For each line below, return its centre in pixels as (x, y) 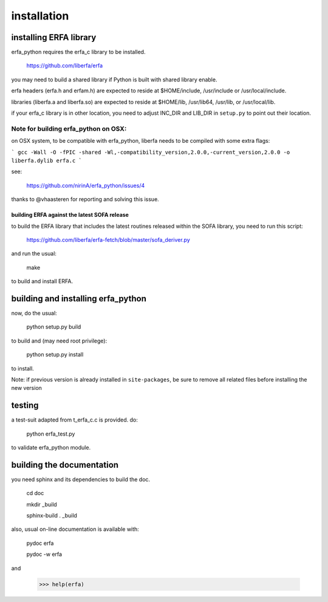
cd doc (35, 493)
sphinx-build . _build (52, 516)
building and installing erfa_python (79, 299)
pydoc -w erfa (44, 554)
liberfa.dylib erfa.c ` (46, 160)
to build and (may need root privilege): (59, 341)
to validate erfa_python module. (51, 447)
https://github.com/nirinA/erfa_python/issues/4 (86, 185)
